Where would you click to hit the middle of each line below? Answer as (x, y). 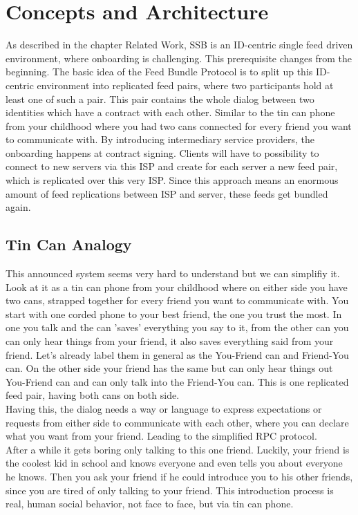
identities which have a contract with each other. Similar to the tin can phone (170, 112)
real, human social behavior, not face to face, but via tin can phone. (150, 504)
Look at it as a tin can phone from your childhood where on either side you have (177, 287)
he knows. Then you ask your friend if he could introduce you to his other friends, (179, 476)
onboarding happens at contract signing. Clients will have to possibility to (162, 152)
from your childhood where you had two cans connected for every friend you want (179, 125)
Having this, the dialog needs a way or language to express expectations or (164, 408)
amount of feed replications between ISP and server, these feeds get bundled (167, 193)
